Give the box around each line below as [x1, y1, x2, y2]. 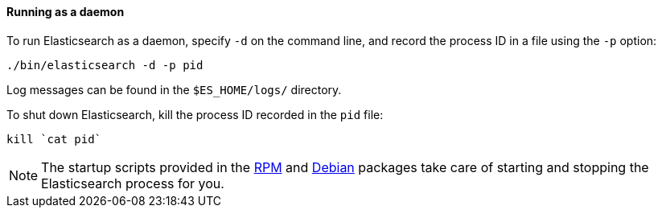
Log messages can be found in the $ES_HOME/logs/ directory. [6, 82, 342, 97]
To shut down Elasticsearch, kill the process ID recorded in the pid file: [6, 107, 384, 121]
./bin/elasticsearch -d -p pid [6, 58, 204, 72]
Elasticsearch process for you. [41, 175, 224, 191]
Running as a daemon [6, 5, 125, 19]
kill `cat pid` [6, 132, 102, 146]
